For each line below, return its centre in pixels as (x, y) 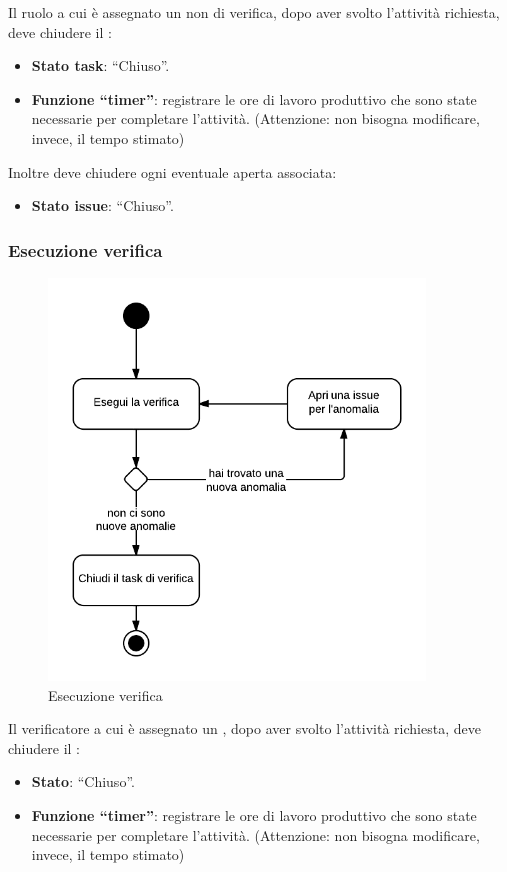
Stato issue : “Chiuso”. (102, 205)
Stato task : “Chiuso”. (100, 65)
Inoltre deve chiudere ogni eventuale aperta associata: (172, 171)
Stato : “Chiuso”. (83, 781)
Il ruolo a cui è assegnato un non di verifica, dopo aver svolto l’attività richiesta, (254, 12)
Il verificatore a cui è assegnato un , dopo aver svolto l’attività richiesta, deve (244, 728)
